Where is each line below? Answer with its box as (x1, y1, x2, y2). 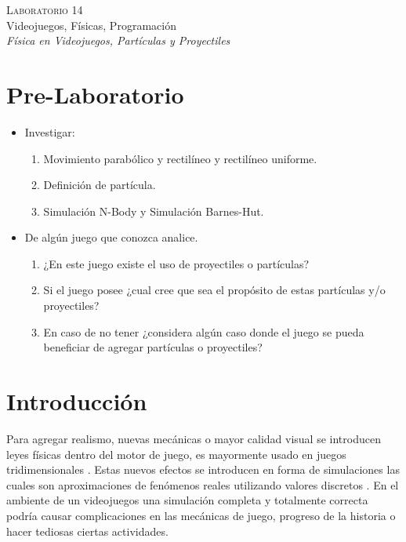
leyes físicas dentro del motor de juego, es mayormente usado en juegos (6, 446, 346, 462)
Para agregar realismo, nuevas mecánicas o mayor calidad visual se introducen (6, 430, 381, 446)
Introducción (6, 385, 147, 417)
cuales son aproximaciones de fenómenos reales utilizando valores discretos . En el (6, 476, 399, 493)
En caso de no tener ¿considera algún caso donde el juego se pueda (43, 323, 364, 340)
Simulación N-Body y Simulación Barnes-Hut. (43, 202, 264, 219)
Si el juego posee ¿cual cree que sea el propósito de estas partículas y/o (43, 282, 386, 298)
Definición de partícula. (43, 176, 156, 193)
